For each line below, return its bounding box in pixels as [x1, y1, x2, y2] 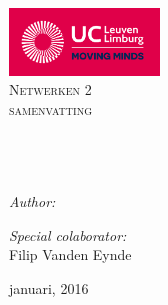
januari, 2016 [9, 278, 89, 299]
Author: [9, 191, 56, 212]
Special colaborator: [9, 224, 127, 245]
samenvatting [9, 98, 92, 119]
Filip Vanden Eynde [9, 244, 132, 265]
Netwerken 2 [9, 79, 92, 100]
